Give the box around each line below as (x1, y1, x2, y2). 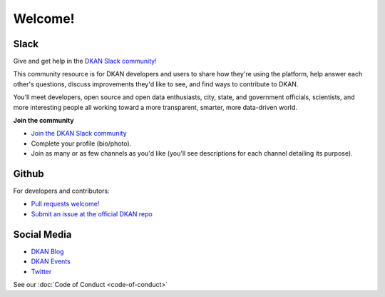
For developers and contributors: (13, 186, 110, 196)
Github (13, 168, 44, 180)
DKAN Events (31, 257, 71, 266)
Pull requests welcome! (31, 200, 100, 208)
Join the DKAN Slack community (31, 129, 128, 138)
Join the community (13, 116, 74, 125)
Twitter (31, 267, 52, 276)
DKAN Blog (31, 247, 64, 256)
